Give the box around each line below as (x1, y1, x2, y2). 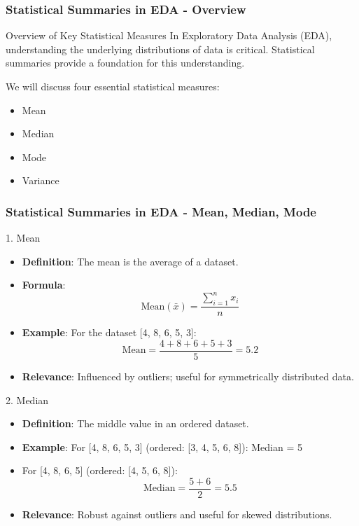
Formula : (22, 277, 66, 292)
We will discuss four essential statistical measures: (6, 79, 220, 93)
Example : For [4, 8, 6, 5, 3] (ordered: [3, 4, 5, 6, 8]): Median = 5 (22, 439, 302, 454)
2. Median (6, 392, 49, 407)
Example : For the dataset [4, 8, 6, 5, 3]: (22, 325, 197, 340)
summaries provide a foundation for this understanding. (6, 55, 245, 70)
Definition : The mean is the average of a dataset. (22, 254, 239, 268)
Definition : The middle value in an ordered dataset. (22, 416, 249, 431)
